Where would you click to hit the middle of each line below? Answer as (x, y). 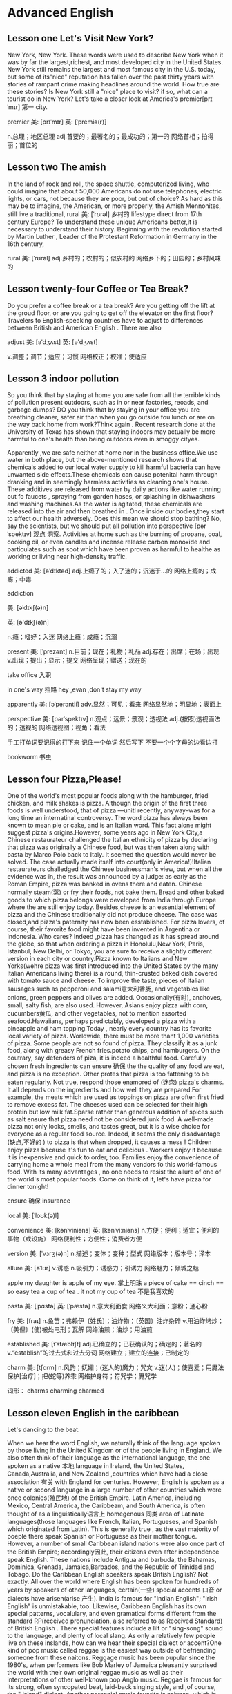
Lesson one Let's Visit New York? (80, 38)
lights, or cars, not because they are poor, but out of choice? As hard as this (115, 198)
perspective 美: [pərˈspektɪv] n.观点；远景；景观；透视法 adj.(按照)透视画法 (114, 719)
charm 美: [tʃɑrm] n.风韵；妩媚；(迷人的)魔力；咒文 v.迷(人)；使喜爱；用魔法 (116, 1368)
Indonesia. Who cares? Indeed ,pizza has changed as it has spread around (113, 937)
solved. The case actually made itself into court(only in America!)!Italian (109, 862)
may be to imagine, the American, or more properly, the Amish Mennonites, (114, 206)
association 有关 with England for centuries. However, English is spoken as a (116, 1482)
